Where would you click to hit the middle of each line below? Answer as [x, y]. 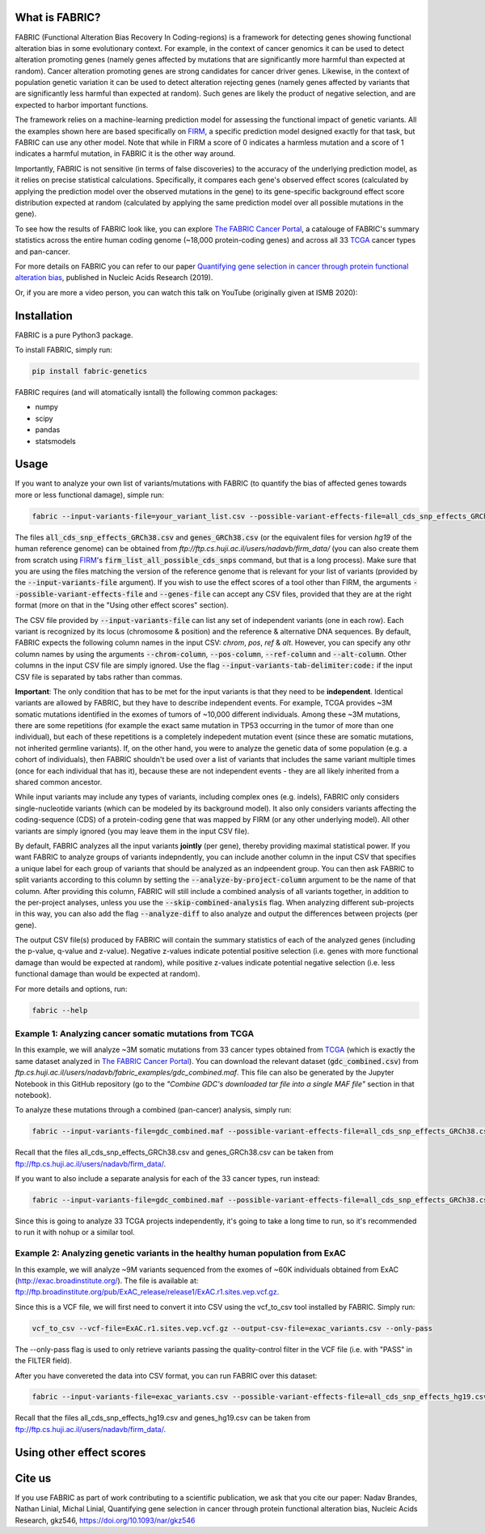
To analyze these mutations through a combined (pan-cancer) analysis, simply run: [153, 1110]
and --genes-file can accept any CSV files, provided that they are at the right [278, 594]
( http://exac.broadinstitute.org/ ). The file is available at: [107, 1280]
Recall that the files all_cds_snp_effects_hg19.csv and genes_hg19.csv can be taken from [163, 1418]
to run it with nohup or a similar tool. [75, 1232]
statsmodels [55, 441]
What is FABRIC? [58, 17]
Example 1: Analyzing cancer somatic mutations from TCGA [135, 1034]
